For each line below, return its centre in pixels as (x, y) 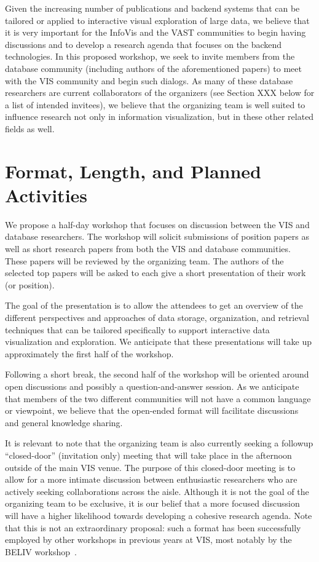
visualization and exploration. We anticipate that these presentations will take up (158, 342)
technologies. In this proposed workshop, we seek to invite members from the (150, 56)
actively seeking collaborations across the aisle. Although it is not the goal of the (157, 491)
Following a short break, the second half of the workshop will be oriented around (157, 374)
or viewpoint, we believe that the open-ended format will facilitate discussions (152, 410)
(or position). (30, 284)
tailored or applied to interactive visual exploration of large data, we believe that (157, 20)
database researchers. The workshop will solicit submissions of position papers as (157, 236)
